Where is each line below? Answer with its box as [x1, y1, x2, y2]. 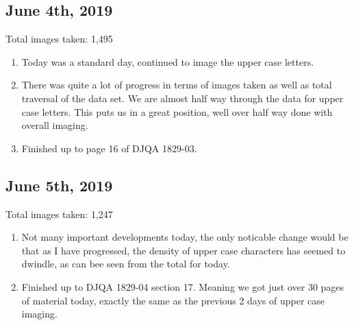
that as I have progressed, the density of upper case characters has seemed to [21, 243, 346, 257]
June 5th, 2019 [5, 174, 113, 195]
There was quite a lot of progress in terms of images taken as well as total [21, 77, 332, 92]
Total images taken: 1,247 [5, 206, 113, 221]
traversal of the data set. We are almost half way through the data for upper [21, 91, 344, 105]
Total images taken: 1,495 [5, 32, 113, 46]
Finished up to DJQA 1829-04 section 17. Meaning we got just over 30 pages [21, 279, 344, 293]
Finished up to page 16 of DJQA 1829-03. [21, 141, 197, 155]
